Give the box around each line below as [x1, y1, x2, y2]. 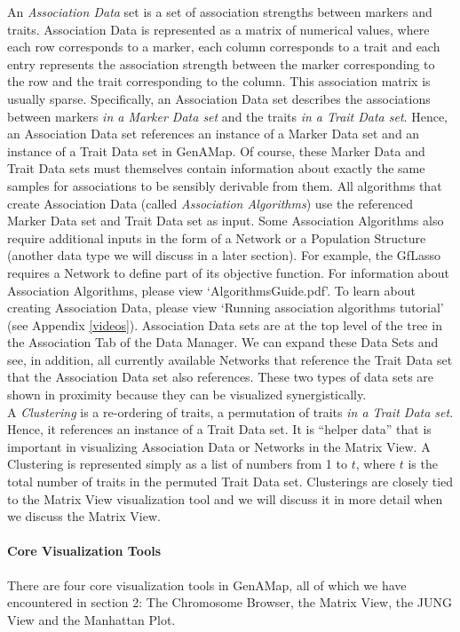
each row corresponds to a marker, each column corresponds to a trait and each [7, 37, 440, 56]
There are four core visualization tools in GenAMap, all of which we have [7, 575, 407, 594]
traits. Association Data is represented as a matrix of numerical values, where [7, 20, 430, 38]
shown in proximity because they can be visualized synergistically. [7, 385, 367, 404]
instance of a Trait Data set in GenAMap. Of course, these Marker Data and [7, 141, 425, 160]
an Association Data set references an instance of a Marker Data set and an [7, 124, 420, 143]
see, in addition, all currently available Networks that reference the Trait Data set [7, 350, 453, 368]
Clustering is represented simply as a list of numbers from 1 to [7, 454, 347, 473]
